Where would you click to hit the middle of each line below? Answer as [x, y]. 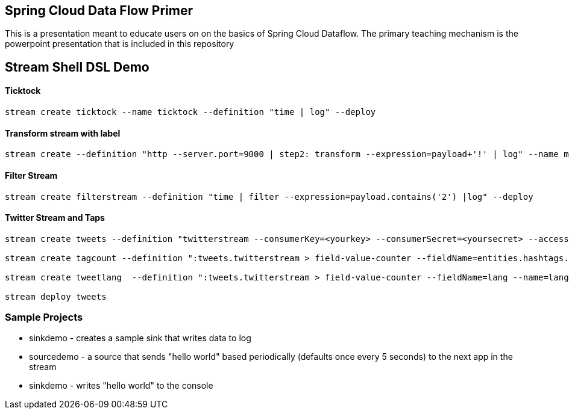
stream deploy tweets [56, 296]
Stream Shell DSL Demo [77, 67]
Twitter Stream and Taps [55, 218]
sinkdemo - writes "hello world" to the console [121, 386]
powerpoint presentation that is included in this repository [120, 44]
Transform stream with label [63, 133]
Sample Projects [44, 317]
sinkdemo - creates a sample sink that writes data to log [140, 338]
